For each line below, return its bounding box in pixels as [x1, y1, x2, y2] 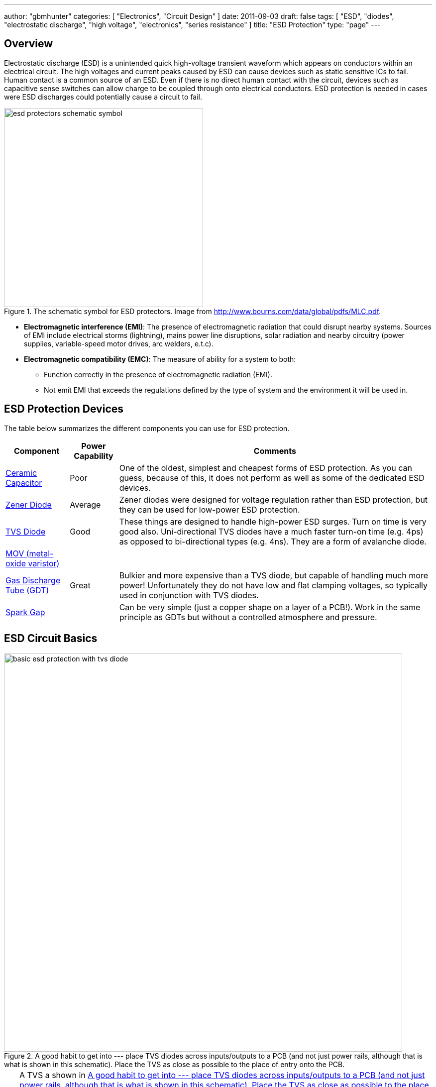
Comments [253, 445, 296, 456]
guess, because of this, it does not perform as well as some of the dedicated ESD [119, 472, 425, 483]
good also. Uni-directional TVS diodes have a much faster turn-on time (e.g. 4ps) [119, 526, 424, 537]
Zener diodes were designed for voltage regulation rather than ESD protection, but [119, 494, 428, 505]
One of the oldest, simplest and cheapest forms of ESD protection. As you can [119, 462, 412, 473]
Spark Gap [5, 607, 45, 617]
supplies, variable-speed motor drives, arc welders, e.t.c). [24, 339, 214, 348]
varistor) [28, 558, 60, 568]
